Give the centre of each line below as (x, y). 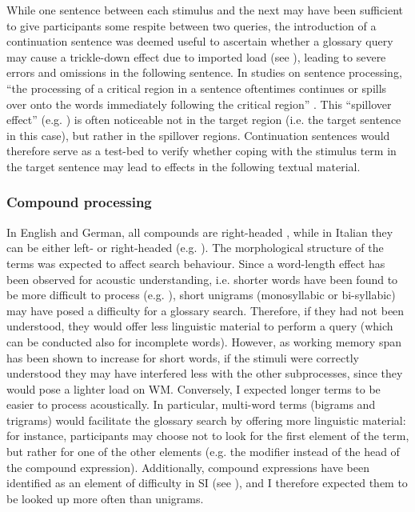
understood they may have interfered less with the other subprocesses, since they (205, 373)
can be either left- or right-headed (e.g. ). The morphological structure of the (195, 248)
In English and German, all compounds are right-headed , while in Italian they (200, 232)
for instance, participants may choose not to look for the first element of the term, (208, 436)
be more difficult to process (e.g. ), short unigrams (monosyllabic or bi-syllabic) (201, 295)
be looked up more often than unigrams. (105, 498)
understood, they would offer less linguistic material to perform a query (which (200, 326)
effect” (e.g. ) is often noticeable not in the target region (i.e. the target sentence (204, 120)
